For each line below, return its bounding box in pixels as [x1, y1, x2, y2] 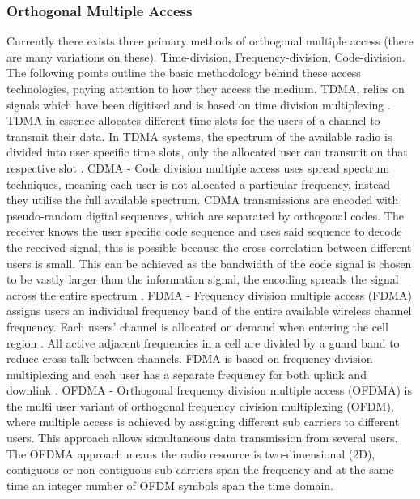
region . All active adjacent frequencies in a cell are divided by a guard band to [6, 334, 400, 351]
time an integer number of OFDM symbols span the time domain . [6, 476, 333, 493]
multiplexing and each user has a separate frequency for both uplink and [6, 365, 367, 382]
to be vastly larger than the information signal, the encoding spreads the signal [6, 271, 399, 288]
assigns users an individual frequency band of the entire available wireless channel [6, 302, 412, 319]
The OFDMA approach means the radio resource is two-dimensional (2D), [6, 445, 375, 462]
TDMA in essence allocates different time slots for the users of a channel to [6, 112, 380, 129]
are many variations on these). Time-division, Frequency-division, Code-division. [6, 48, 405, 65]
